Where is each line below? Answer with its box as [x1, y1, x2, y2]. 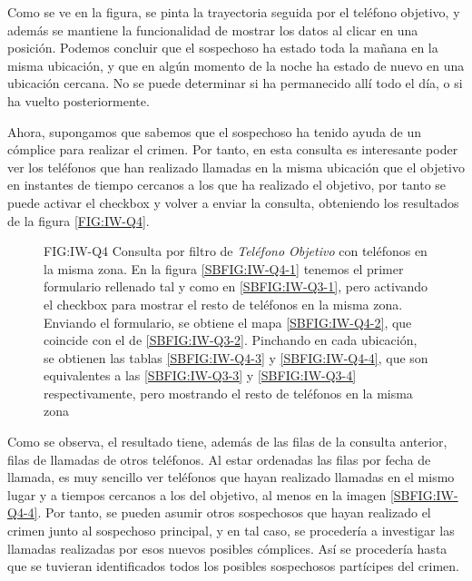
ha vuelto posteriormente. [7, 91, 150, 110]
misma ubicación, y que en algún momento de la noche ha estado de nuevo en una [7, 55, 465, 74]
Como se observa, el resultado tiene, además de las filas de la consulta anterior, [7, 432, 447, 451]
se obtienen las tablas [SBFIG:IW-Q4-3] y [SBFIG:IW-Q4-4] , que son [44, 348, 428, 367]
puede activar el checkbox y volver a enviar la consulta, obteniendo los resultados [7, 192, 459, 212]
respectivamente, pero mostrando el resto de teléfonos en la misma [44, 383, 413, 402]
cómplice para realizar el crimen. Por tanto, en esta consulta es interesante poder [7, 140, 458, 159]
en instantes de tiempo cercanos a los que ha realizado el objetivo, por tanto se [7, 175, 447, 194]
